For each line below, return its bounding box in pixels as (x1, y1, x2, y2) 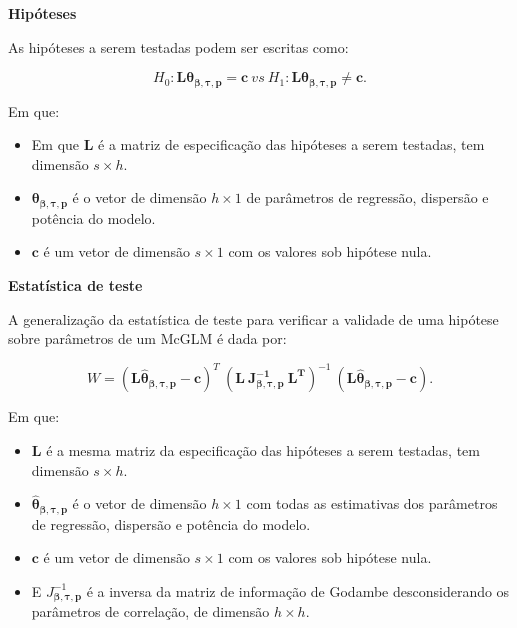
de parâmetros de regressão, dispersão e (246, 187, 489, 208)
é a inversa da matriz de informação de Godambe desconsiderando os (86, 580, 510, 601)
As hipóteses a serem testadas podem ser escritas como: (8, 36, 349, 57)
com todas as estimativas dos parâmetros (246, 493, 498, 514)
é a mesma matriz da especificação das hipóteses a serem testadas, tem (46, 439, 480, 460)
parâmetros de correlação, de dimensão (31, 601, 270, 622)
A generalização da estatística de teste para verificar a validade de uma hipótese (8, 308, 499, 329)
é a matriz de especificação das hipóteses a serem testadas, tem (98, 134, 485, 155)
